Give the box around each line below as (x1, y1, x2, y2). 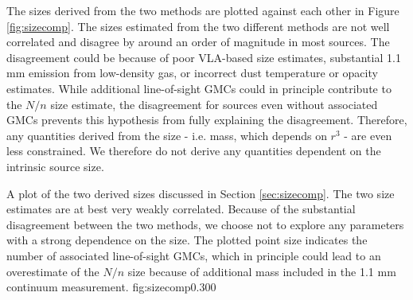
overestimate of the (6, 263, 99, 279)
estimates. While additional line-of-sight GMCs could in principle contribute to (6, 80, 392, 96)
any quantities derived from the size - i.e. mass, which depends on (6, 127, 327, 143)
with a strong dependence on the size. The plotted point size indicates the (6, 232, 368, 248)
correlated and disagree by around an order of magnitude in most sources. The (6, 33, 390, 50)
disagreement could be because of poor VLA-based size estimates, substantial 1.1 (6, 49, 401, 65)
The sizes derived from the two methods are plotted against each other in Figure (6, 2, 399, 18)
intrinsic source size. (6, 158, 104, 174)
